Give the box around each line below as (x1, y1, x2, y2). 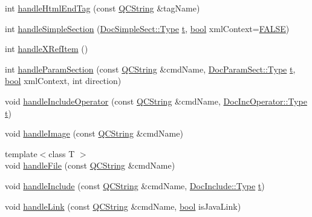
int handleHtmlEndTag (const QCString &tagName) (5, 2, 200, 14)
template (5, 147, 37, 160)
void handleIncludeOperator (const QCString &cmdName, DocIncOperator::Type (5, 94, 307, 107)
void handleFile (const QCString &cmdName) (5, 159, 175, 172)
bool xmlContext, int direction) (5, 74, 122, 87)
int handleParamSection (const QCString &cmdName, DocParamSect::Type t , (5, 62, 296, 75)
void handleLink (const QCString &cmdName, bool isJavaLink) (5, 199, 241, 212)
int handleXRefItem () (5, 42, 88, 55)
